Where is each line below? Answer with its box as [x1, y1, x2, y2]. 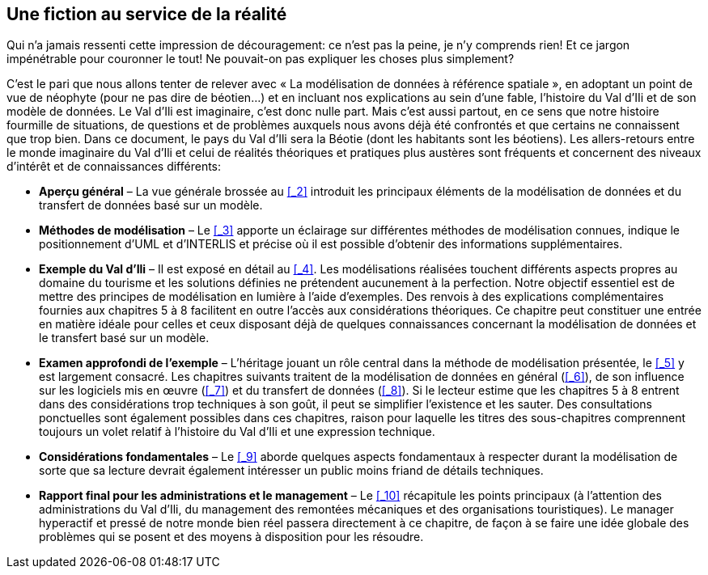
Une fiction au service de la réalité [6, 4, 287, 24]
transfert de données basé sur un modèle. [39, 198, 263, 213]
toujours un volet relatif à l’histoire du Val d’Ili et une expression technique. [39, 425, 435, 439]
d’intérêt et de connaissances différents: [6, 159, 222, 174]
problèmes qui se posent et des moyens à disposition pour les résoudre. [39, 530, 424, 544]
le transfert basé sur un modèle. [39, 331, 210, 345]
